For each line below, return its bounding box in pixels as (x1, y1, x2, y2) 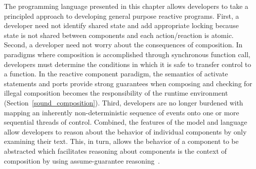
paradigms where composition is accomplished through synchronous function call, (4, 49, 251, 59)
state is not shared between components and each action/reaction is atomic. (4, 30, 234, 40)
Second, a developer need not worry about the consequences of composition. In (4, 39, 243, 50)
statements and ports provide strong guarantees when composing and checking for (4, 78, 253, 88)
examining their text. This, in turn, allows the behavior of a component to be (4, 136, 239, 146)
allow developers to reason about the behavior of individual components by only (4, 126, 247, 136)
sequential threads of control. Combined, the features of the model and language (4, 117, 247, 127)
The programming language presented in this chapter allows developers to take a (4, 1, 249, 11)
